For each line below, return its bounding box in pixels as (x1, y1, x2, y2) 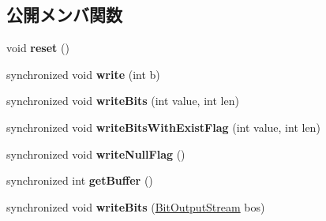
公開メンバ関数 (6, 2, 122, 27)
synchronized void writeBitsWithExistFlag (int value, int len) (6, 118, 320, 135)
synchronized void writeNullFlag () (6, 145, 185, 162)
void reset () (6, 39, 69, 56)
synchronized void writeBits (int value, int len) (6, 92, 239, 109)
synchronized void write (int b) (6, 66, 160, 82)
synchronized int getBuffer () (6, 172, 153, 189)
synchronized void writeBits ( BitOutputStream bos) (6, 198, 265, 215)
